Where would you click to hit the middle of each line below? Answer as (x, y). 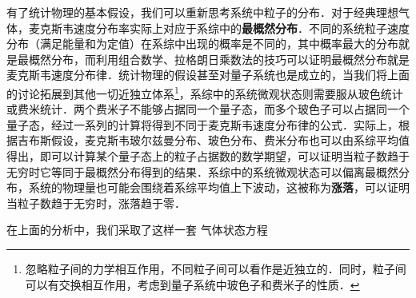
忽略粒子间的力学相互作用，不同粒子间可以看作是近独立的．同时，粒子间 (216, 268)
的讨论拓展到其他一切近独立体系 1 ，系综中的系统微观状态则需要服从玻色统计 (205, 92)
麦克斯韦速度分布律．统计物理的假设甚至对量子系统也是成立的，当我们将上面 (208, 75)
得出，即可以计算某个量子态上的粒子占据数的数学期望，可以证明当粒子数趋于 (208, 156)
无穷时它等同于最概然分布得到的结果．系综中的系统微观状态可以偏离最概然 (202, 171)
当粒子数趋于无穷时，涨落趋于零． (96, 203)
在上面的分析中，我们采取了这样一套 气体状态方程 (137, 230)
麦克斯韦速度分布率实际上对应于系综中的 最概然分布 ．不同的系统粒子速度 (219, 28)
